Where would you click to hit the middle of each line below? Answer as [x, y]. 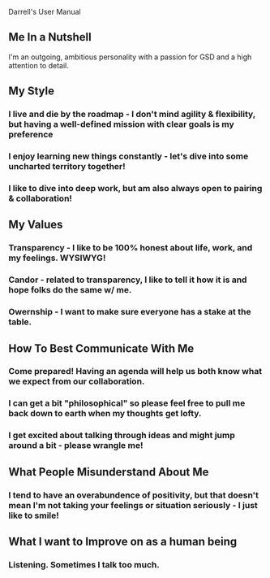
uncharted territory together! [67, 167]
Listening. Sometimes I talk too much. [84, 564]
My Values [36, 225]
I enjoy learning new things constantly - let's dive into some [129, 156]
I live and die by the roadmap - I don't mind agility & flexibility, [132, 115]
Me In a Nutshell [50, 37]
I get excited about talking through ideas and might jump [122, 436]
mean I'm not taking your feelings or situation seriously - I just [133, 505]
